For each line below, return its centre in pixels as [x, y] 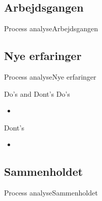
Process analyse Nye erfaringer [50, 77]
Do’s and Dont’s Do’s [37, 93]
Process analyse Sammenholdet [51, 193]
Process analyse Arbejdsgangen [51, 28]
